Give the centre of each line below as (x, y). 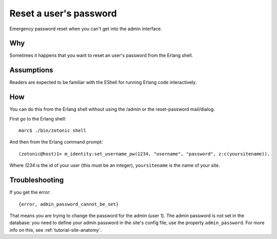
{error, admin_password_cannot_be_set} (69, 204)
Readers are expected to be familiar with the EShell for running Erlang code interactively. (103, 83)
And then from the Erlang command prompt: (56, 142)
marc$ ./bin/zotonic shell (53, 131)
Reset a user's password (63, 13)
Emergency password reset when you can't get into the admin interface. (86, 29)
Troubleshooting (37, 180)
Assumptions (31, 70)
